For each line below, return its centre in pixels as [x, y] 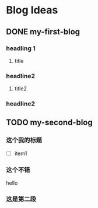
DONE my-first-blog [43, 32]
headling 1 [21, 48]
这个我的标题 [24, 140]
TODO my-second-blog [50, 123]
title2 [21, 89]
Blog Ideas [32, 10]
